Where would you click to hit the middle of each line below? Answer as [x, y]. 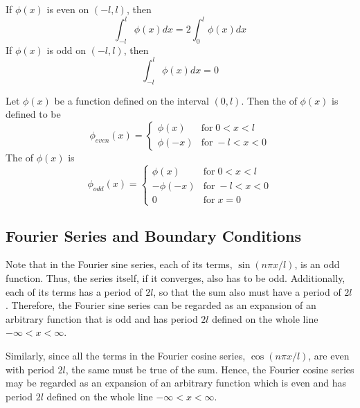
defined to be [33, 114]
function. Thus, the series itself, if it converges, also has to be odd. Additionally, [175, 277]
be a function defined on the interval [132, 100]
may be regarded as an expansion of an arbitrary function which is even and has [176, 383]
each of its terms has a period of [74, 291]
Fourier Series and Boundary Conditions [153, 235]
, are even [329, 355]
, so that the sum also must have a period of [247, 291]
